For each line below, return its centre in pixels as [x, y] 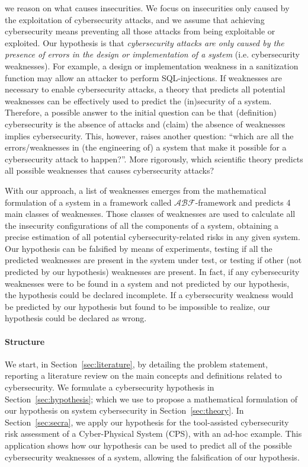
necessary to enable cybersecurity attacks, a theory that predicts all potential [145, 89]
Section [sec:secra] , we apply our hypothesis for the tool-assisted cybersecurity [147, 422]
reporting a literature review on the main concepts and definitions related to [143, 375]
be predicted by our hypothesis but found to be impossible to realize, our [138, 306]
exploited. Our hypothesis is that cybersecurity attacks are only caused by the [145, 42]
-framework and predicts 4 [243, 202]
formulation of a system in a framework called [88, 202]
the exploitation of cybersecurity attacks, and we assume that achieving [135, 19]
